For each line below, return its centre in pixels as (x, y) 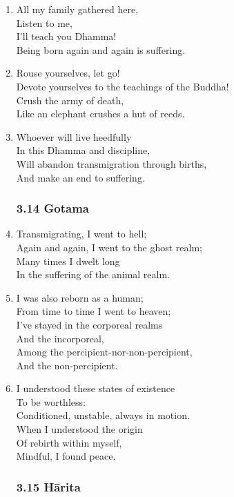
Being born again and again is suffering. (101, 49)
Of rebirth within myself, (69, 442)
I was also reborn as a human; (80, 297)
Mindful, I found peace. (66, 456)
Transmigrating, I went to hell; (81, 234)
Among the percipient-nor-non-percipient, (104, 352)
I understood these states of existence (96, 388)
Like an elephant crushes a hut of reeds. (100, 114)
